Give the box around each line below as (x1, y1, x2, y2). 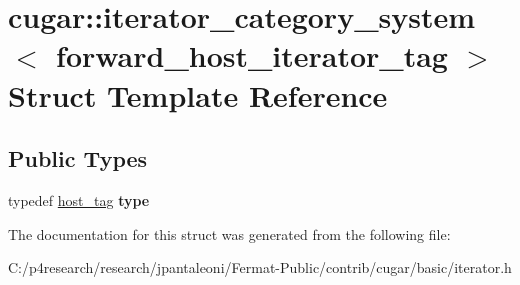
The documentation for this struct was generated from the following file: (8, 223, 451, 244)
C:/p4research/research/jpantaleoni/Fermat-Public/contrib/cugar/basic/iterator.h (8, 257, 512, 278)
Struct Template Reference (8, 74, 388, 115)
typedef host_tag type (8, 189, 150, 210)
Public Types (8, 143, 148, 174)
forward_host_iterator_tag (56, 35, 448, 76)
